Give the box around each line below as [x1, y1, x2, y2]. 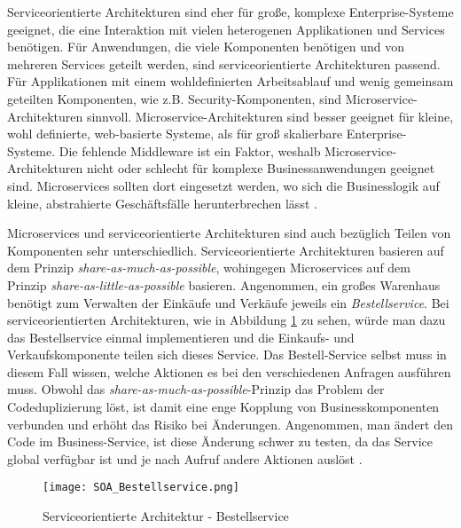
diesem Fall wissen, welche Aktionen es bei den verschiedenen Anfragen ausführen [7, 362, 451, 381]
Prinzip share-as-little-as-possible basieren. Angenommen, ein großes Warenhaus [7, 275, 441, 294]
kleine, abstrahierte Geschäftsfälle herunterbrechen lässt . [7, 193, 317, 212]
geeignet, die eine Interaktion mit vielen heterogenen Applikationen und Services [7, 20, 445, 38]
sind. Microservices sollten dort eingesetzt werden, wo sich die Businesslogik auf [7, 176, 440, 194]
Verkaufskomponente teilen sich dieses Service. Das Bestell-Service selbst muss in [7, 345, 447, 364]
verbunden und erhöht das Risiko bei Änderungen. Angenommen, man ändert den [7, 414, 454, 433]
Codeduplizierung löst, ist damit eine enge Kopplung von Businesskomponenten [7, 398, 440, 416]
